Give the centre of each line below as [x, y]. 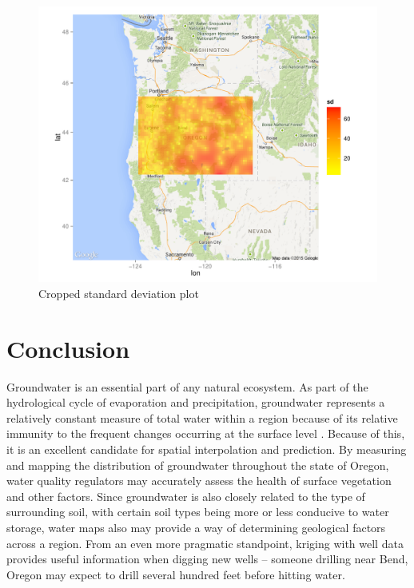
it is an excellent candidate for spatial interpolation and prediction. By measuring [207, 449]
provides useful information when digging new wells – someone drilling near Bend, [207, 559]
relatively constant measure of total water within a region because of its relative [202, 417]
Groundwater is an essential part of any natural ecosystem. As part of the [187, 386]
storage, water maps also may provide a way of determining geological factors [196, 527]
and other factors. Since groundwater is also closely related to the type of [186, 496]
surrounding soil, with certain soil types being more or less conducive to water [198, 512]
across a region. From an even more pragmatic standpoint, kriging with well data [205, 543]
